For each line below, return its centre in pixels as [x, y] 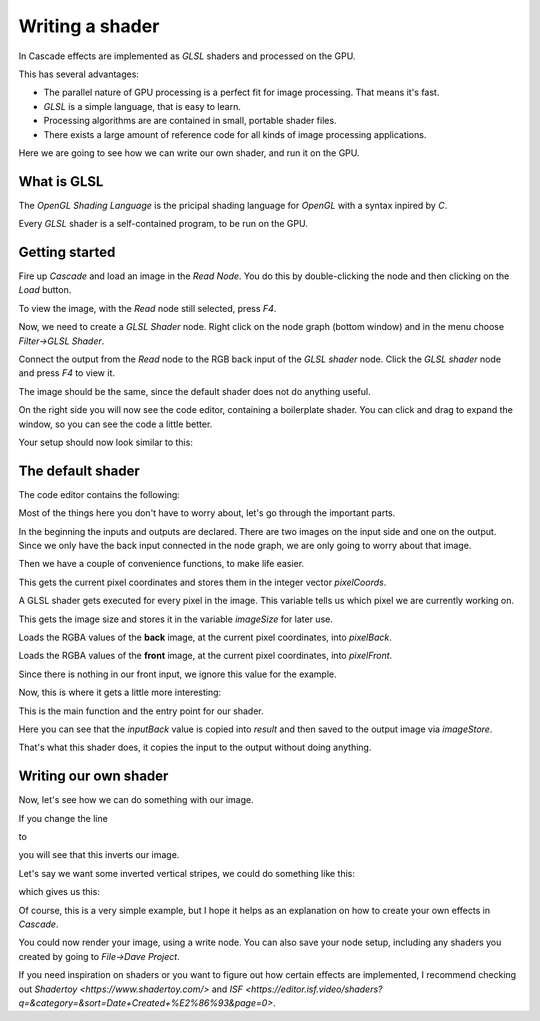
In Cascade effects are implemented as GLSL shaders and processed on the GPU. [187, 56]
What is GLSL [61, 181]
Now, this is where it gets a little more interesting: [120, 692]
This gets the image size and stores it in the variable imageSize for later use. [176, 619]
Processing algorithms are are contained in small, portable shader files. [190, 121]
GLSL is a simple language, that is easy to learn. [142, 106]
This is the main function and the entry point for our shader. [141, 711]
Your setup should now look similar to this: [106, 442]
